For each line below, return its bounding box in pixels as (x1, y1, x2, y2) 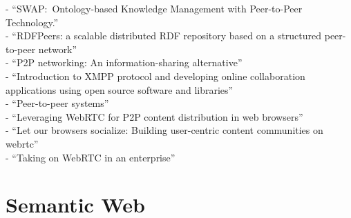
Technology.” (6, 14, 59, 29)
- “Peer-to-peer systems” (6, 96, 109, 110)
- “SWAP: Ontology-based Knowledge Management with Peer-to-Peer (6, 1, 303, 15)
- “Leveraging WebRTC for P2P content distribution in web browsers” (6, 109, 303, 123)
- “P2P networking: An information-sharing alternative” (6, 55, 243, 70)
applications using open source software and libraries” (6, 82, 234, 97)
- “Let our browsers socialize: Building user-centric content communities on (6, 123, 323, 137)
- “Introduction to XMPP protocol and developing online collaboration (6, 68, 305, 83)
